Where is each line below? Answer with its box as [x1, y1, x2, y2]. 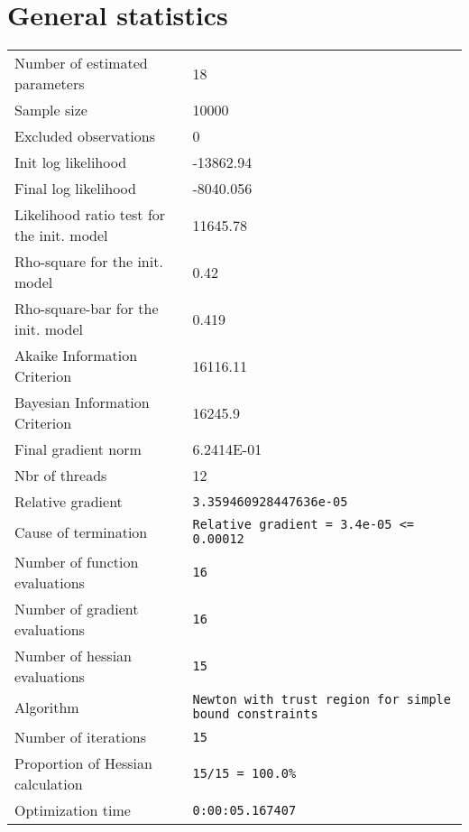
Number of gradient [14, 598, 139, 620]
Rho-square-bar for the [14, 298, 159, 319]
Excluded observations [14, 125, 156, 147]
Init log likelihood [14, 152, 127, 173]
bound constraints [192, 707, 318, 722]
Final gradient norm [14, 439, 142, 460]
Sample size [14, 99, 87, 121]
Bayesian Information [14, 392, 150, 413]
